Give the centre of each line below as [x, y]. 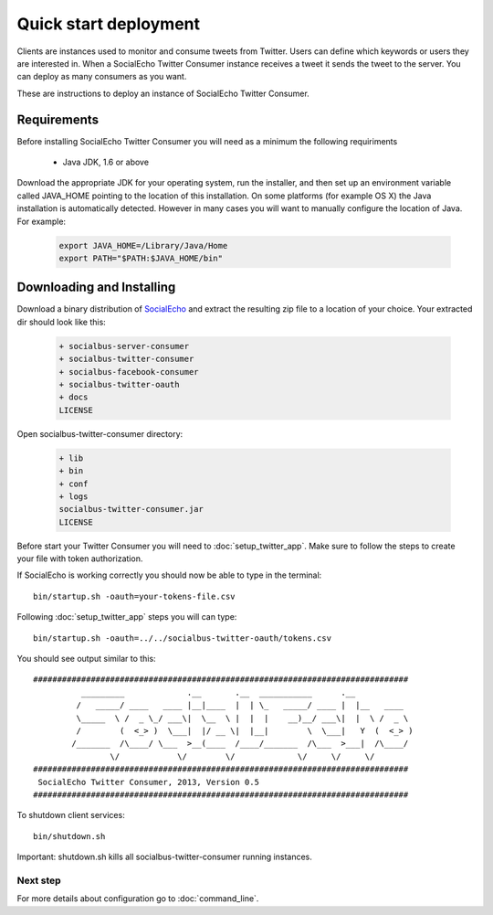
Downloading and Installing [96, 287]
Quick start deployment [109, 24]
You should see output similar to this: [86, 659]
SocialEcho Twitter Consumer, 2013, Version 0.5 [149, 782]
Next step [39, 880]
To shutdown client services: [71, 815]
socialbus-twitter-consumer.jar [131, 509]
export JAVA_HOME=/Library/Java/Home [143, 245]
